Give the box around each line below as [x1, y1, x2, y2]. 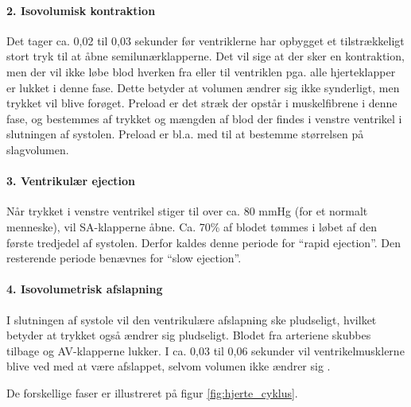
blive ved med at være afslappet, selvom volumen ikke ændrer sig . [6, 358, 331, 374]
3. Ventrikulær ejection [6, 172, 136, 189]
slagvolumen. [6, 141, 69, 157]
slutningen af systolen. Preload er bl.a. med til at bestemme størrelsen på [6, 126, 364, 142]
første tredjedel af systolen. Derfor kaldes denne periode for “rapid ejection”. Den [6, 234, 401, 250]
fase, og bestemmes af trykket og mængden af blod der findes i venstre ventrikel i [6, 110, 402, 126]
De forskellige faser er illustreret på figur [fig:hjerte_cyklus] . [6, 384, 298, 401]
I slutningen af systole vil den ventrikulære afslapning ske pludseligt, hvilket [6, 311, 377, 328]
